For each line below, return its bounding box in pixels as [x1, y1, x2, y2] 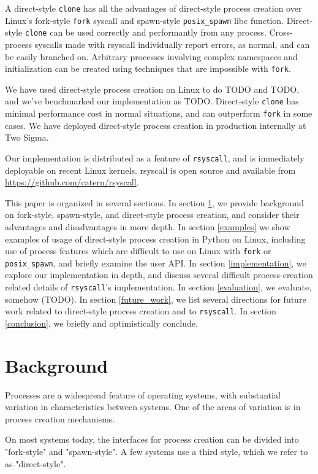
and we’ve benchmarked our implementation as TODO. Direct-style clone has [5, 95, 299, 107]
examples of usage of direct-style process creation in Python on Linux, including [5, 232, 306, 245]
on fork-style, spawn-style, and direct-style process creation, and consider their [5, 208, 300, 221]
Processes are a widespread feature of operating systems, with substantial [5, 388, 281, 401]
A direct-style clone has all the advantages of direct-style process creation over [5, 2, 302, 14]
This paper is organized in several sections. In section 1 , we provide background [5, 196, 304, 209]
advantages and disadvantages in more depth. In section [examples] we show [5, 220, 290, 233]
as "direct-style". [5, 457, 66, 470]
